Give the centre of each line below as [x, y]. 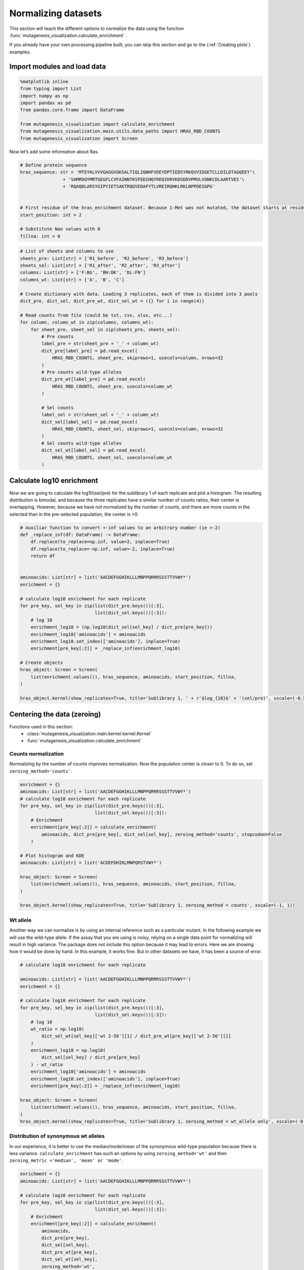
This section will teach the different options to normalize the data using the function [97, 28]
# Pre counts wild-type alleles [81, 372]
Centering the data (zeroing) [55, 715]
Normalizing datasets [56, 13]
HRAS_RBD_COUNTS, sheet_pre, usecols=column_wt [112, 386]
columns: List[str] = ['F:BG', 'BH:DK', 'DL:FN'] [83, 273]
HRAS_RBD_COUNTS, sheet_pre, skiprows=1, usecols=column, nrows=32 [138, 358]
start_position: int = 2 [51, 215]
